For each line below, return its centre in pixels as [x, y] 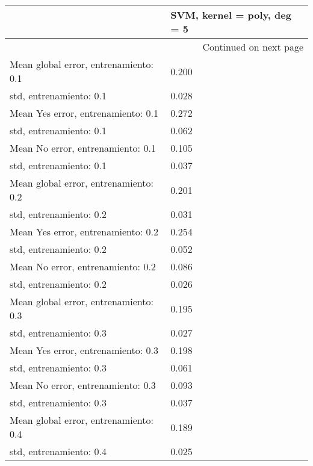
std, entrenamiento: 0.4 [58, 451]
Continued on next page [253, 47]
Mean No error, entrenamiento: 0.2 [83, 266]
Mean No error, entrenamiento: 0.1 [83, 148]
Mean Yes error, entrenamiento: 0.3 [84, 350]
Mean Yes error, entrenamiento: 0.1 [84, 113]
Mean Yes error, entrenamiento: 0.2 [84, 231]
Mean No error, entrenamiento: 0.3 [83, 385]
